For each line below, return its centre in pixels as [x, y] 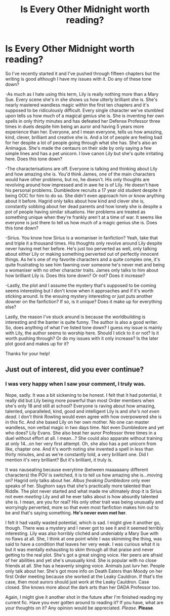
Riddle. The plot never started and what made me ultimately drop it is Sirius [83, 491]
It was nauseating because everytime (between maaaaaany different [77, 469]
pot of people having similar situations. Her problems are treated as [75, 212]
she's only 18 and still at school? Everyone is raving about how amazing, [80, 406]
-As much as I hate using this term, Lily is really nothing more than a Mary [82, 94]
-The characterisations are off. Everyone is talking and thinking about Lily [81, 168]
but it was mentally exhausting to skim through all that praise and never [79, 550]
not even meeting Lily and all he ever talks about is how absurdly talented [82, 496]
